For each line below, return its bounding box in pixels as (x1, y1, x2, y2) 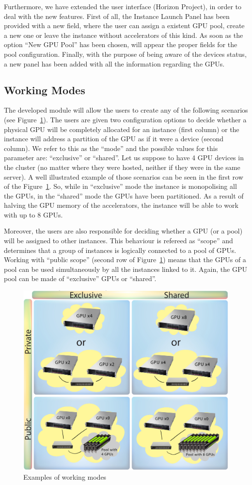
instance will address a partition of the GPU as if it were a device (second (4, 134, 224, 144)
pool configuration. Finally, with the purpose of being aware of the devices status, (4, 49, 247, 59)
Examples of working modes (23, 472, 107, 482)
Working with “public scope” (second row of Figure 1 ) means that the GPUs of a (4, 254, 246, 265)
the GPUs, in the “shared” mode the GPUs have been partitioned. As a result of (4, 190, 244, 201)
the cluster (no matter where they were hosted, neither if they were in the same (4, 162, 240, 172)
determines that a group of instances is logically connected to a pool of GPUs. (4, 245, 236, 255)
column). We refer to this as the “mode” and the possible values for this (4, 143, 218, 153)
